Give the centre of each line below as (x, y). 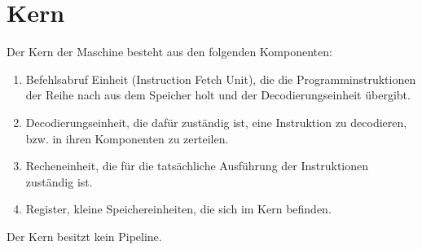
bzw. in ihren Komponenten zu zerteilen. (127, 138)
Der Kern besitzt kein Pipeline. (84, 236)
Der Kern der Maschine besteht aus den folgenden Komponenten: (169, 52)
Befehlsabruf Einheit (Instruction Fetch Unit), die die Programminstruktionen (221, 79)
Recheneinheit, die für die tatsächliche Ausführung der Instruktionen (197, 166)
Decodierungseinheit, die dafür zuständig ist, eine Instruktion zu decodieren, (216, 122)
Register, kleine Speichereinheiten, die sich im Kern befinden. (178, 209)
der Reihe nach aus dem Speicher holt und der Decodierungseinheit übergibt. (218, 95)
